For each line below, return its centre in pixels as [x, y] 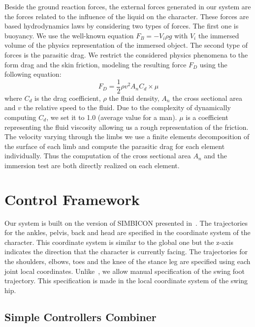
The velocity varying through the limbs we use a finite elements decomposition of [127, 136]
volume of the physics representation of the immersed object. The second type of [126, 45]
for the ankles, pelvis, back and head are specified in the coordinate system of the [127, 232]
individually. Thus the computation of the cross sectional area [98, 156]
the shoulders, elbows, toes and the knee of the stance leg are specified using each [127, 261]
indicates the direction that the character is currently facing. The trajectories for [126, 252]
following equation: [33, 74]
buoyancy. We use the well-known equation [69, 35]
